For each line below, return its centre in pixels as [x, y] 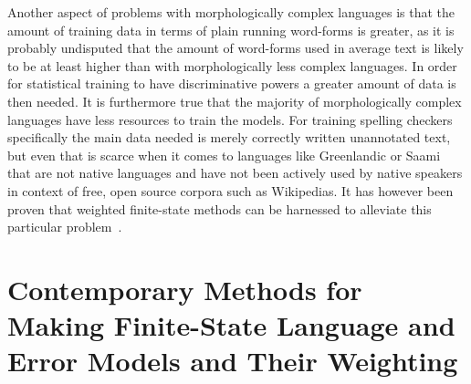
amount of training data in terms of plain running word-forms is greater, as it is [231, 30]
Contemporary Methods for [185, 289]
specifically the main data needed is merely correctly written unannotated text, [229, 137]
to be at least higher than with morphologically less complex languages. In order [232, 65]
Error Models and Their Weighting [233, 361]
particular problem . [65, 227]
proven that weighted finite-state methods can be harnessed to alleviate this [220, 208]
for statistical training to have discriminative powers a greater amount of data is [232, 83]
